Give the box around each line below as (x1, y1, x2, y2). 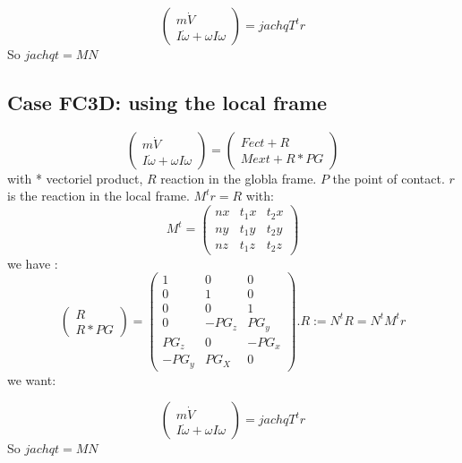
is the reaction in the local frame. (7, 186, 190, 205)
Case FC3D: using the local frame (7, 88, 328, 116)
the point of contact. (332, 168, 445, 187)
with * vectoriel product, (7, 168, 143, 187)
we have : (7, 253, 58, 272)
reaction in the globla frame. (160, 168, 317, 187)
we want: (7, 370, 56, 389)
